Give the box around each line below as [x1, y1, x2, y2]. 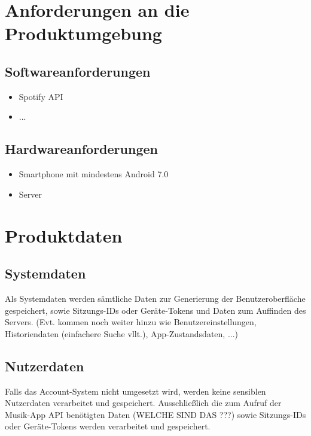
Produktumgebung [5, 21, 162, 46]
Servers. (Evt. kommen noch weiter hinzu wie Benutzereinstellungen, [5, 316, 257, 328]
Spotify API [19, 90, 63, 102]
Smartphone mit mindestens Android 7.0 [19, 168, 169, 180]
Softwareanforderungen [5, 62, 151, 80]
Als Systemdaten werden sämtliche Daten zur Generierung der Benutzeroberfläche [5, 292, 306, 304]
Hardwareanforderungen [5, 140, 158, 158]
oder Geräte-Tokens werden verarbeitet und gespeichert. [5, 420, 211, 432]
